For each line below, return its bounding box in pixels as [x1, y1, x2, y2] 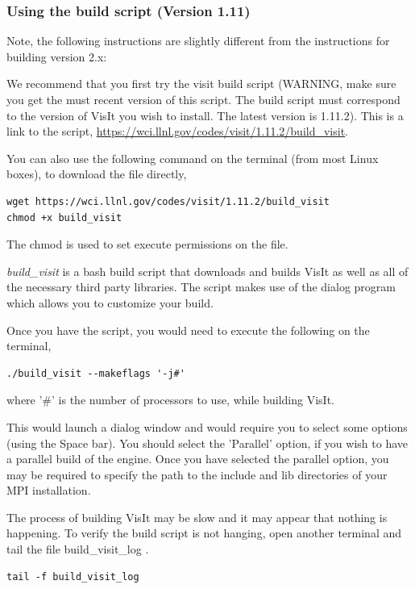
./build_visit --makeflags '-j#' [6, 367, 185, 379]
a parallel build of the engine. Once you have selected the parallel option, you [6, 450, 389, 467]
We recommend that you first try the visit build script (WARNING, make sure [6, 75, 396, 92]
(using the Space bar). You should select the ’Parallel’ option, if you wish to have [6, 434, 408, 451]
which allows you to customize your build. [6, 294, 214, 311]
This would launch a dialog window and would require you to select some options [6, 418, 408, 435]
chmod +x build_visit [6, 211, 122, 223]
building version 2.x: [6, 48, 107, 65]
